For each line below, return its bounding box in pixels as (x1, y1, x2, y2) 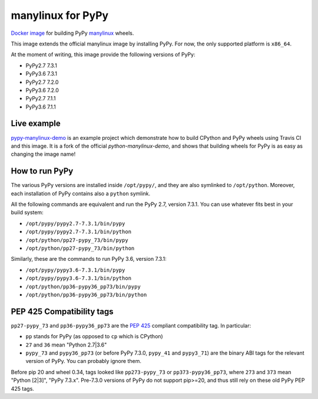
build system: (11, 209, 44, 216)
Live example (11, 119, 61, 129)
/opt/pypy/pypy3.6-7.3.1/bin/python (25, 275, 132, 282)
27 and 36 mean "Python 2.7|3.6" (25, 341, 107, 348)
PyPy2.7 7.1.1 (25, 95, 56, 102)
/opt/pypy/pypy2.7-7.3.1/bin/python (25, 228, 132, 236)
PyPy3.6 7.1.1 (25, 103, 56, 110)
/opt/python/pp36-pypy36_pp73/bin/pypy (25, 283, 141, 290)
